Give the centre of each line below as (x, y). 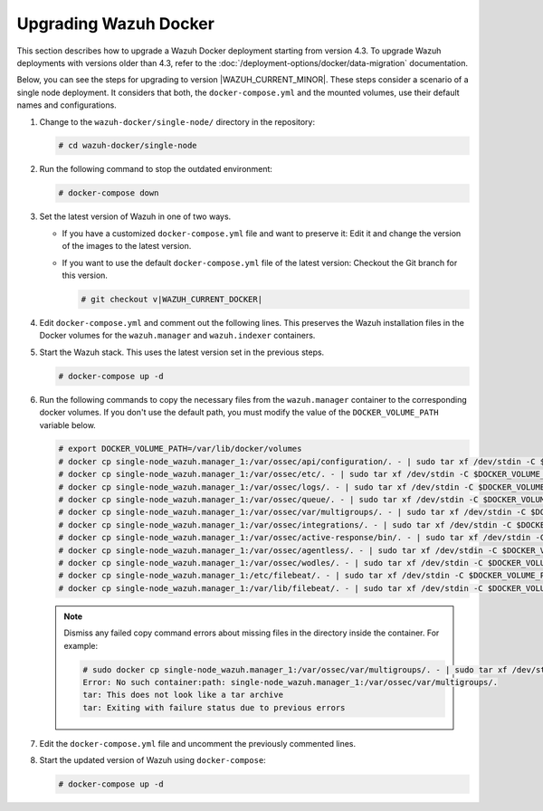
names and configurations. (67, 105)
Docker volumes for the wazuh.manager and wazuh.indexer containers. (177, 336)
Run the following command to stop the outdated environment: (156, 169)
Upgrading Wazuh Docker (115, 24)
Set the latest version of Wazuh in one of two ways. (135, 216)
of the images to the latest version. (127, 246)
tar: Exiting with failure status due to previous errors (214, 707)
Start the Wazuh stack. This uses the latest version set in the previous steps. (182, 352)
